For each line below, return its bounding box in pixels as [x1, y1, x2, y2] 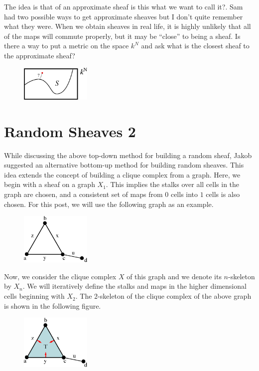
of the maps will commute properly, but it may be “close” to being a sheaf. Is [4, 30, 241, 41]
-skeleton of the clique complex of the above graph [98, 291, 252, 301]
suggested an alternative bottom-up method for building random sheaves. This [4, 160, 244, 170]
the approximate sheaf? [4, 50, 75, 60]
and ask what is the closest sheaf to [141, 40, 250, 51]
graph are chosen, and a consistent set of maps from [4, 188, 163, 199]
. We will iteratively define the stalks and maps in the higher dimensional [22, 281, 247, 291]
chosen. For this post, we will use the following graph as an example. [4, 198, 214, 209]
